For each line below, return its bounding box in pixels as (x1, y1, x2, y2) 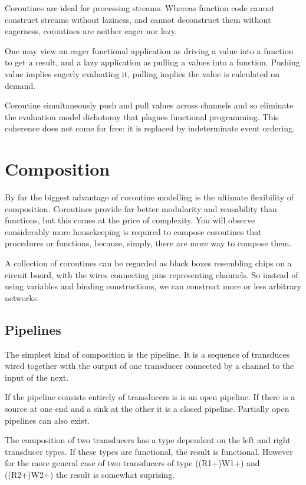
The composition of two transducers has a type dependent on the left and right (5, 434, 291, 446)
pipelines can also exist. (5, 414, 90, 426)
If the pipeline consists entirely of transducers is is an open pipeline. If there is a (5, 391, 295, 403)
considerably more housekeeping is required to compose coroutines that (5, 225, 262, 237)
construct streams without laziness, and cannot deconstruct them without (5, 13, 271, 25)
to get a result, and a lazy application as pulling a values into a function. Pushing (5, 56, 300, 68)
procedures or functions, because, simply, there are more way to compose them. (5, 237, 292, 249)
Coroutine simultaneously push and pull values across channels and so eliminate (5, 99, 294, 111)
